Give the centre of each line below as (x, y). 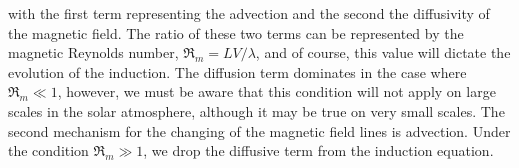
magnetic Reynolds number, (93, 52)
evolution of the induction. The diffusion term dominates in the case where (237, 71)
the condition (48, 150)
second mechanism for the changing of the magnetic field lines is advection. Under (259, 130)
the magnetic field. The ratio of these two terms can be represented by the (236, 32)
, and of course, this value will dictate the (383, 52)
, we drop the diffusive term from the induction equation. (318, 150)
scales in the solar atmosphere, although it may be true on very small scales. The (256, 110)
